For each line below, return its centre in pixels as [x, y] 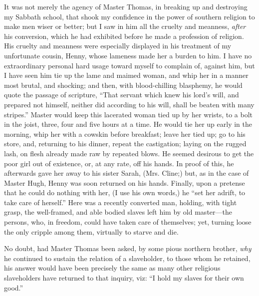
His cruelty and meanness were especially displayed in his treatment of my [118, 46]
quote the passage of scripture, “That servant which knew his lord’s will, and [122, 95]
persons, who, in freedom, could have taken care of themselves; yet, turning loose [128, 222]
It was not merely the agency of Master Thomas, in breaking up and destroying [126, 6]
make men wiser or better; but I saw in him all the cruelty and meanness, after [125, 26]
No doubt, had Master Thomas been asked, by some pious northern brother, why [128, 248]
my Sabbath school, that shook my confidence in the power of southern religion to [129, 16]
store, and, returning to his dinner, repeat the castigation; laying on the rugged [125, 144]
